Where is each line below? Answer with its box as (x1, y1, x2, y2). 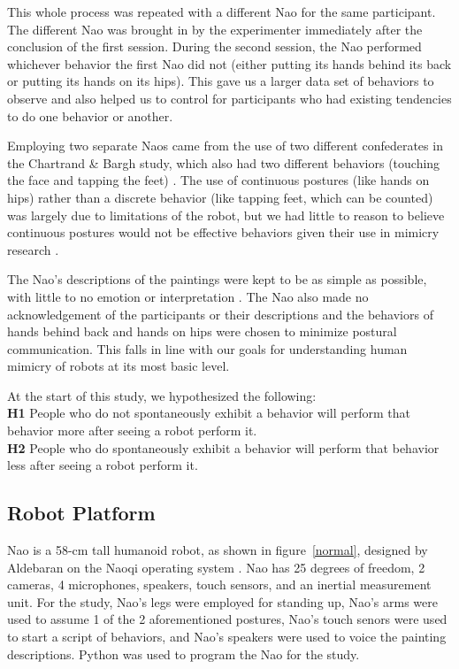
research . (7, 240, 59, 258)
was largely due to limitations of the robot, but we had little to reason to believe (7, 205, 445, 224)
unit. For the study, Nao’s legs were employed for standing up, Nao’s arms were (7, 592, 438, 611)
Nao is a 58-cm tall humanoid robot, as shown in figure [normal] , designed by (7, 541, 428, 559)
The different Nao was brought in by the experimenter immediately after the (7, 19, 423, 38)
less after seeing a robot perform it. (7, 456, 198, 474)
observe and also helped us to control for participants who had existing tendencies (7, 88, 452, 107)
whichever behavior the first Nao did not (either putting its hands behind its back (7, 54, 452, 73)
